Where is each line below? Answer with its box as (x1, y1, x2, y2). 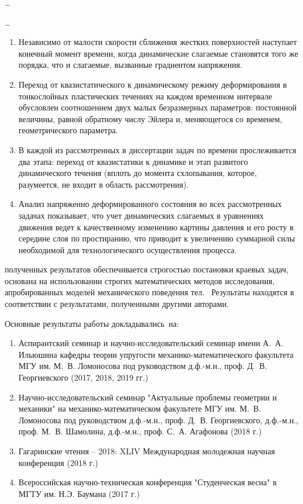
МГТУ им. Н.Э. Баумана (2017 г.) (18, 487, 140, 499)
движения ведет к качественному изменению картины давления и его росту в (18, 220, 294, 233)
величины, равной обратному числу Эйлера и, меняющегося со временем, (18, 112, 283, 125)
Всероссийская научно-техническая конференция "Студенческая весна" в (18, 476, 277, 488)
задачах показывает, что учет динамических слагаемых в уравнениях (18, 209, 264, 221)
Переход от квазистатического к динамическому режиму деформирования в (18, 78, 287, 90)
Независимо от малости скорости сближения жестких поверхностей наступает (18, 36, 297, 48)
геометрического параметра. (18, 124, 118, 136)
